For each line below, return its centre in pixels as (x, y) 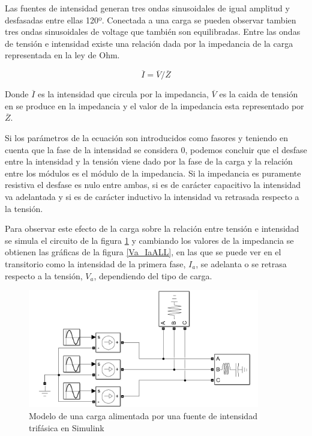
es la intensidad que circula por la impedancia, (123, 94)
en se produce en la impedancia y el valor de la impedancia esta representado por (154, 105)
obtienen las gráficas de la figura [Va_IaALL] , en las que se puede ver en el (143, 252)
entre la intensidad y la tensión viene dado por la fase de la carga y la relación (149, 161)
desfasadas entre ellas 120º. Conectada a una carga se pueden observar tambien (151, 20)
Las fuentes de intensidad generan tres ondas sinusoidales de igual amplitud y (147, 8)
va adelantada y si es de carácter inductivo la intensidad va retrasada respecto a (152, 196)
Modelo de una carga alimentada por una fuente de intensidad (143, 415)
